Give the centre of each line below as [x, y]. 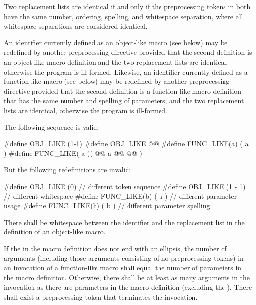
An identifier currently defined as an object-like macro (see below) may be [116, 42]
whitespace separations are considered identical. [76, 26]
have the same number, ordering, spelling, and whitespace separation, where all [124, 16]
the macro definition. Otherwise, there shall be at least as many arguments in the [127, 277]
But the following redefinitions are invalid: [68, 170]
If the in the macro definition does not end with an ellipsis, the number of [115, 248]
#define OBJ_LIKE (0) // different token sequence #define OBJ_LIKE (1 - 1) [125, 186]
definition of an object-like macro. [55, 232]
